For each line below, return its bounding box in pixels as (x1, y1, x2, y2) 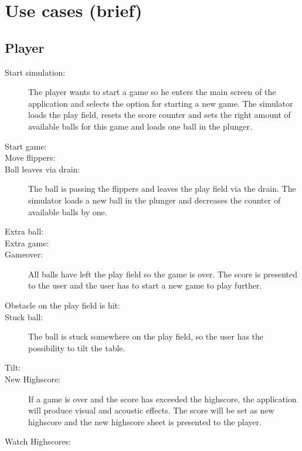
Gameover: (5, 248, 43, 260)
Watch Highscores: (5, 435, 71, 447)
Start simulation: (5, 66, 66, 78)
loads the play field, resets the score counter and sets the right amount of (28, 108, 291, 121)
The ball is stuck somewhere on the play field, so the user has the (28, 330, 264, 343)
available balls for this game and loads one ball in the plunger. (28, 120, 252, 132)
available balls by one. (28, 205, 107, 218)
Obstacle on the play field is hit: (5, 299, 120, 311)
